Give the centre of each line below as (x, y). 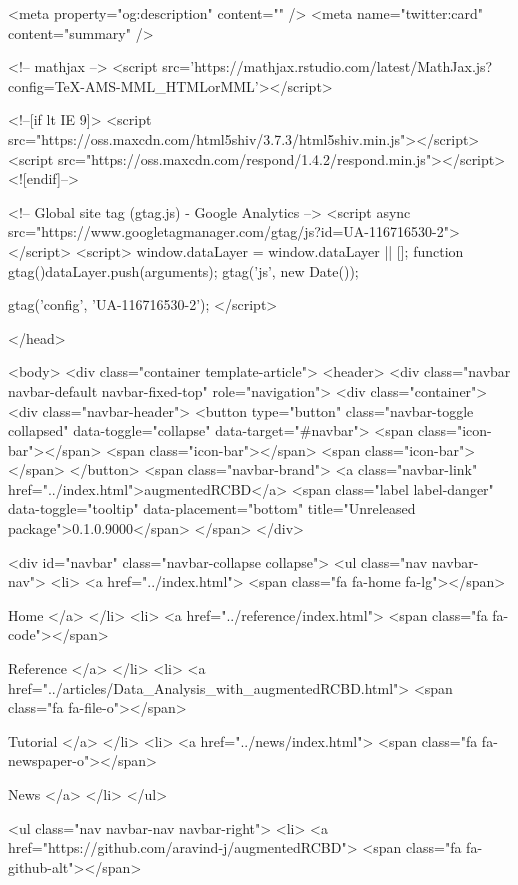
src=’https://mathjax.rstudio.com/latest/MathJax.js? (327, 66)
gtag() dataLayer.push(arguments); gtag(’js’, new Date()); (183, 270)
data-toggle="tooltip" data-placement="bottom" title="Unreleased (212, 508)
